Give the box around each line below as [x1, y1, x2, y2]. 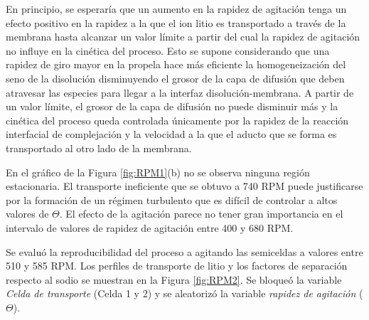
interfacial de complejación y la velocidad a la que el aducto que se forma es [6, 127, 337, 142]
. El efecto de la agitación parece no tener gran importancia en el [59, 206, 343, 221]
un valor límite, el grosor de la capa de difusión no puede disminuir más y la [6, 99, 338, 114]
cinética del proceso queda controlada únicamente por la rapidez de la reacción [6, 112, 349, 127]
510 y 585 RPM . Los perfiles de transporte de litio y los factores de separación [6, 258, 348, 273]
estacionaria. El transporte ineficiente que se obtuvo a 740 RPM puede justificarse [6, 178, 363, 193]
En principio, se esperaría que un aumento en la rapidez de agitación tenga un [6, 1, 347, 16]
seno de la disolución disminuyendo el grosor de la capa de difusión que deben [6, 70, 345, 85]
